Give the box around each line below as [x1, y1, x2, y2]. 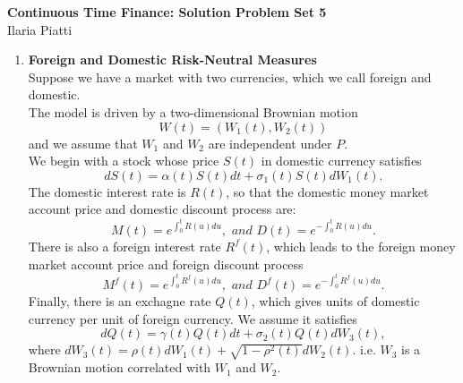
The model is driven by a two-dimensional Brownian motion [28, 102, 358, 121]
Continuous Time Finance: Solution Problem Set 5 [7, 3, 327, 21]
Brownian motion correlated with [28, 358, 211, 377]
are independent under [208, 133, 332, 152]
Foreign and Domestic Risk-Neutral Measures [28, 50, 317, 69]
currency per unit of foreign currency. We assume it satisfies [28, 309, 357, 328]
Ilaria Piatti [7, 20, 73, 38]
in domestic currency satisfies [261, 151, 422, 170]
